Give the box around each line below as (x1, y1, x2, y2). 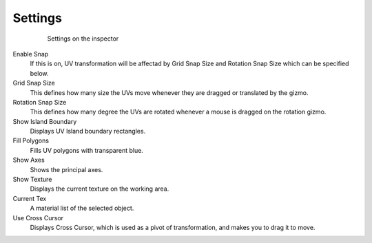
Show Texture (12, 176, 52, 184)
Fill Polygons (12, 136, 50, 145)
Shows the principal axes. (30, 165, 103, 173)
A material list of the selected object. (30, 204, 134, 213)
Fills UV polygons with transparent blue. (30, 146, 144, 154)
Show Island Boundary (12, 117, 77, 125)
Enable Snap (12, 50, 49, 58)
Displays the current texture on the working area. (30, 184, 169, 193)
